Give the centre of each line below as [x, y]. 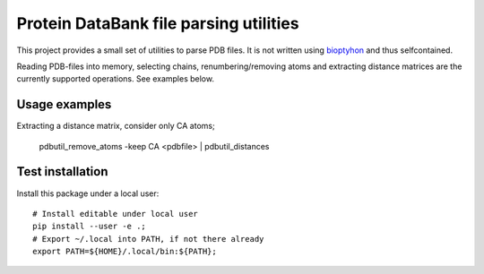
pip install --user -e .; [90, 227]
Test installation [62, 171]
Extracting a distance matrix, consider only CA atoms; [116, 126]
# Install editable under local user [116, 214]
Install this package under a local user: [88, 193]
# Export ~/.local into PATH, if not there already [148, 239]
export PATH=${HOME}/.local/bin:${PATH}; [125, 252]
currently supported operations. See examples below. [116, 79]
